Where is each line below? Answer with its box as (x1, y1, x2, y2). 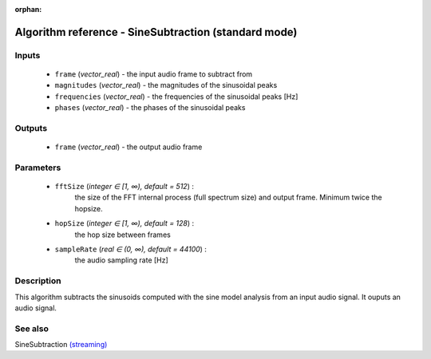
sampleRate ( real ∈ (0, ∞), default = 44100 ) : (54, 244, 208, 254)
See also (14, 323, 49, 334)
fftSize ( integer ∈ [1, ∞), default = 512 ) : (54, 182, 195, 191)
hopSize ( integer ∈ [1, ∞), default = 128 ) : (54, 219, 195, 228)
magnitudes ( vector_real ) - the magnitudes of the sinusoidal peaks (54, 81, 278, 90)
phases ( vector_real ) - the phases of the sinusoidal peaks (54, 103, 246, 112)
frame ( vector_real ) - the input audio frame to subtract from (54, 69, 253, 79)
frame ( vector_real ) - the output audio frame (54, 142, 203, 152)
